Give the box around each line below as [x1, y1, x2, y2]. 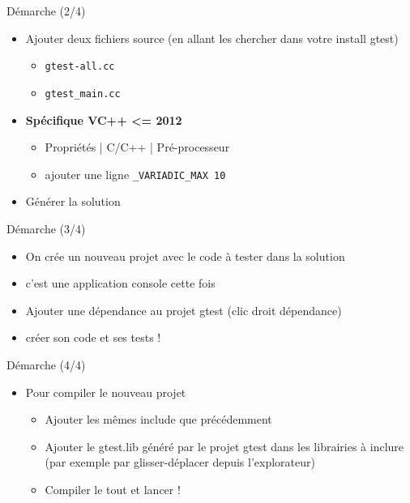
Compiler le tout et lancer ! [45, 480, 181, 497]
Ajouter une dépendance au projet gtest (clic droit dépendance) [25, 301, 342, 318]
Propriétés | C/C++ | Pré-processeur [45, 139, 230, 156]
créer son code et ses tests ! [25, 329, 161, 346]
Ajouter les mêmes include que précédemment [45, 411, 272, 428]
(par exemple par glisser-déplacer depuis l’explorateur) [45, 454, 315, 471]
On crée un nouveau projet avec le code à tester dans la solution [25, 247, 345, 264]
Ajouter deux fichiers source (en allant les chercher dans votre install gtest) [25, 29, 399, 46]
